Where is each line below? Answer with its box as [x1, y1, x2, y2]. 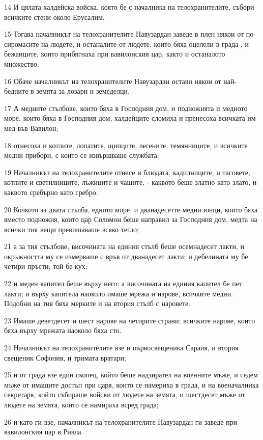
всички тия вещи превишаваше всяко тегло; [4, 224, 139, 234]
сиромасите [4, 38, 39, 49]
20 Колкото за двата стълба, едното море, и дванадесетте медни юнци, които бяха [4, 204, 258, 214]
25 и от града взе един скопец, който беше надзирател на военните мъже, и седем [4, 369, 258, 380]
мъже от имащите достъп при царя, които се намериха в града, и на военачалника [4, 379, 259, 390]
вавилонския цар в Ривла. [4, 426, 83, 437]
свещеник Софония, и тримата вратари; [4, 352, 126, 363]
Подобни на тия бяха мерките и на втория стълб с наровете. [4, 298, 191, 309]
